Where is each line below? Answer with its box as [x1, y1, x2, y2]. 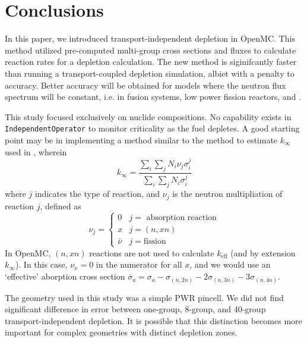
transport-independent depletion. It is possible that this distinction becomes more [5, 314, 302, 327]
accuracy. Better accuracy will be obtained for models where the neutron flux [5, 79, 286, 91]
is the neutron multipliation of [172, 187, 283, 200]
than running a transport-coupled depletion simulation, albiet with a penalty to [5, 67, 295, 79]
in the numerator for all [96, 258, 182, 271]
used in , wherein [5, 145, 67, 158]
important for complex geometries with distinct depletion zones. [5, 326, 238, 338]
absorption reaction [146, 213, 217, 222]
